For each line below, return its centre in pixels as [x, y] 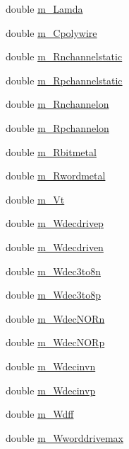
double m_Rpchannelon [57, 127]
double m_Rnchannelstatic [64, 56]
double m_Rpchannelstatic [64, 80]
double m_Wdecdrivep [55, 223]
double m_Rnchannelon [57, 104]
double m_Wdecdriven [55, 246]
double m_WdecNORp [55, 342]
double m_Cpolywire [51, 32]
